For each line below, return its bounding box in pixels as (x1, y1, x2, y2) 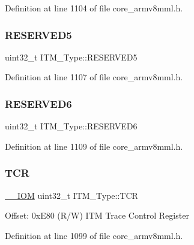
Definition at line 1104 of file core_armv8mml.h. (5, 2, 183, 14)
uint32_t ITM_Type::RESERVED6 (5, 120, 138, 132)
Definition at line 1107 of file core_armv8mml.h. (5, 71, 183, 83)
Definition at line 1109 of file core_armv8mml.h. (5, 140, 183, 152)
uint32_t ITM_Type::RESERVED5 (5, 50, 138, 63)
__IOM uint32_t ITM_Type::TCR (5, 189, 138, 201)
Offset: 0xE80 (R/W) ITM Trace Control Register (5, 209, 189, 222)
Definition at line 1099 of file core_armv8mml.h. (5, 229, 183, 241)
